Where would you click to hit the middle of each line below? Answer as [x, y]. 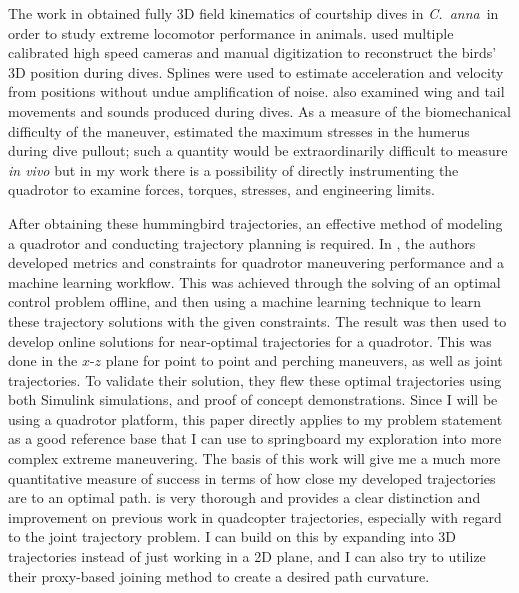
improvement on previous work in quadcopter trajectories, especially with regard [255, 516]
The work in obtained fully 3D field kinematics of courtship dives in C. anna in [253, 13]
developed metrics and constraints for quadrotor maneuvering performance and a [256, 262]
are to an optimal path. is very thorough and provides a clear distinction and [244, 497]
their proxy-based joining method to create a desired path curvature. [219, 575]
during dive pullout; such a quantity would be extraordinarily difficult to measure [258, 150]
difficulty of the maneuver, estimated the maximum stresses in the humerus [239, 130]
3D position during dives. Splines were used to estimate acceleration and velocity [256, 71]
